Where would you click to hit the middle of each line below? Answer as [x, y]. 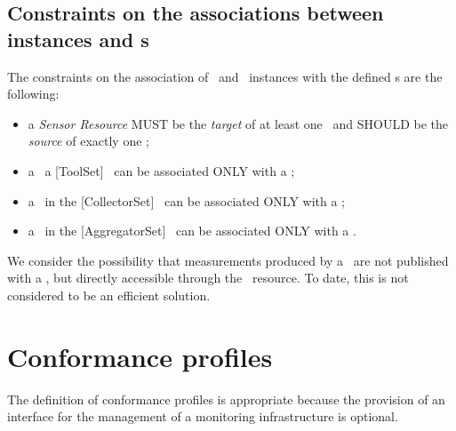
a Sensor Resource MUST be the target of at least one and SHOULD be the [238, 123]
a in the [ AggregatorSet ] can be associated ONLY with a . [192, 231]
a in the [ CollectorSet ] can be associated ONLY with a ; [187, 200]
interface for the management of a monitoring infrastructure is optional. [203, 416]
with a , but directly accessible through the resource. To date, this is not [208, 278]
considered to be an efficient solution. [109, 295]
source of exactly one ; [88, 141]
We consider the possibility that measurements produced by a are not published [228, 260]
